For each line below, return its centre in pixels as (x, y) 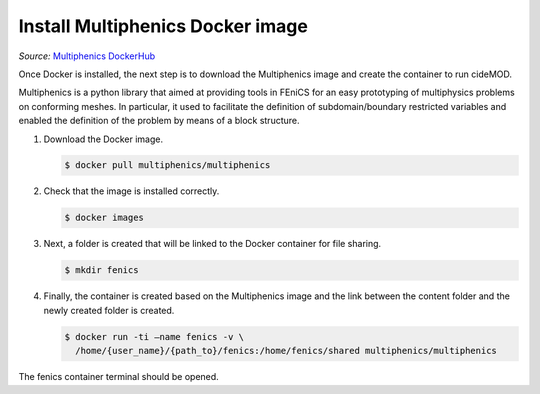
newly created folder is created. (109, 310)
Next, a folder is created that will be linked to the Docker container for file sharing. (212, 244)
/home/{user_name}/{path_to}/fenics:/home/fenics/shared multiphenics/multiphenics (286, 351)
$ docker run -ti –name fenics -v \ (154, 336)
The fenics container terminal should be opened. (118, 377)
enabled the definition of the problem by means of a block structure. (159, 121)
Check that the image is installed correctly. (131, 191)
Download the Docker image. (103, 139)
